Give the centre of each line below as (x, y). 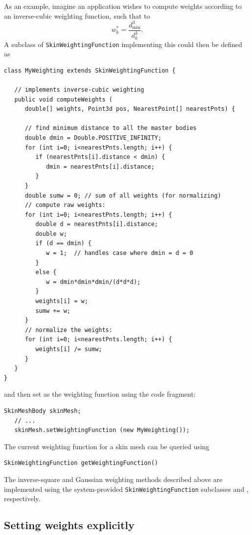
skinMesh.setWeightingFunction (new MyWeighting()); (102, 430)
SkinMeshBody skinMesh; (43, 411)
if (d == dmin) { (63, 243)
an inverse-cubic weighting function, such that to (77, 15)
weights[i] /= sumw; (69, 349)
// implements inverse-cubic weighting (79, 89)
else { (46, 272)
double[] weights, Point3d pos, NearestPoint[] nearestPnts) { (130, 109)
